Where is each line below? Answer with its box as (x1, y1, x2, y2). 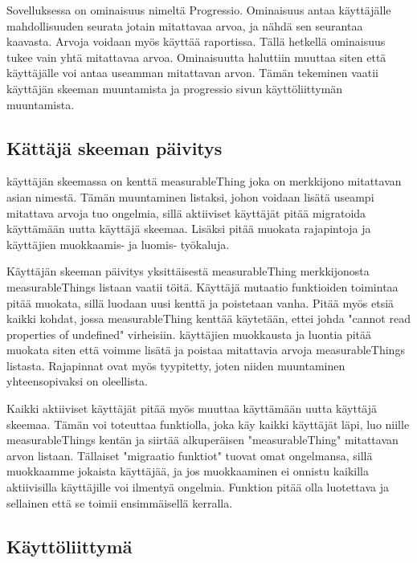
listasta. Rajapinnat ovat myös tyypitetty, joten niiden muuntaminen (6, 357, 345, 373)
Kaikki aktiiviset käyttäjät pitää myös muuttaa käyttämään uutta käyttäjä (6, 400, 378, 417)
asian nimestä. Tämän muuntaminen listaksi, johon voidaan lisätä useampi (6, 188, 374, 205)
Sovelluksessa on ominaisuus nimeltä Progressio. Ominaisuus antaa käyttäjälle (6, 2, 391, 18)
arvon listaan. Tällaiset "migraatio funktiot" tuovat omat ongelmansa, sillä (6, 447, 373, 463)
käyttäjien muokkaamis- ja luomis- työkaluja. (6, 235, 230, 252)
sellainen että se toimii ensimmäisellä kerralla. (6, 494, 233, 511)
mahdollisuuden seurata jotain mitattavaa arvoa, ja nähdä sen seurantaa (6, 17, 363, 34)
